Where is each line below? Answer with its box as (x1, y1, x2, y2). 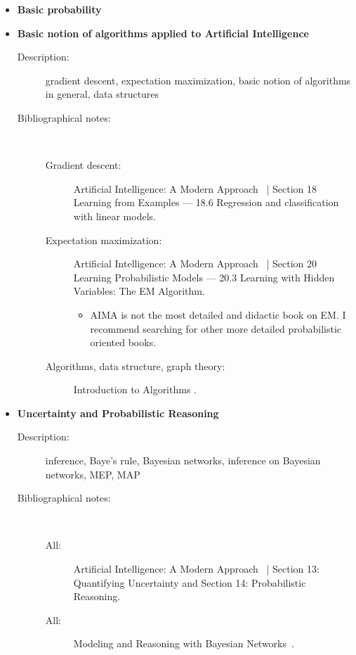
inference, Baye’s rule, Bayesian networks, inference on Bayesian (45, 453, 321, 468)
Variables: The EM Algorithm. (73, 284, 205, 298)
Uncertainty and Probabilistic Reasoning (17, 405, 219, 420)
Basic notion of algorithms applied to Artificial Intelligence (17, 25, 309, 40)
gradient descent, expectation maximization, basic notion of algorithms (45, 72, 351, 87)
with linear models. (73, 208, 156, 223)
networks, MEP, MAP (45, 466, 140, 481)
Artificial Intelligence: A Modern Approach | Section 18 (73, 181, 317, 196)
